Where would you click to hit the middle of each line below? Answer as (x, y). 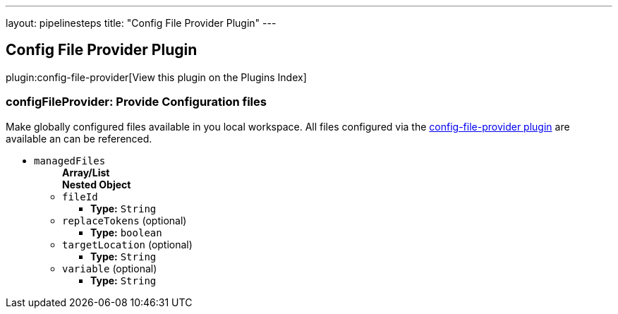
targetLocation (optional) (127, 244)
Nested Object (97, 184)
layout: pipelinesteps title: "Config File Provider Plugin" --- (141, 23)
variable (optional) (110, 268)
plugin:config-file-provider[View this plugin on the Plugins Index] (156, 77)
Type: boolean (126, 232)
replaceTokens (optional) (125, 220)
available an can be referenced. (79, 138)
